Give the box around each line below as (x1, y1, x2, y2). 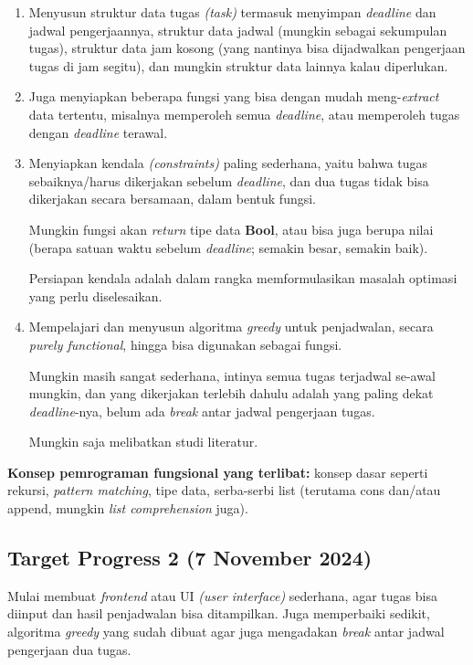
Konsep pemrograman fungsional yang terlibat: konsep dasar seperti (7, 462, 428, 481)
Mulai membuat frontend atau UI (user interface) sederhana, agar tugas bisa (7, 586, 437, 605)
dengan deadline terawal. (28, 122, 168, 142)
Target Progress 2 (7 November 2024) (7, 544, 373, 572)
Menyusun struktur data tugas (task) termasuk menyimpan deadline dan (28, 3, 436, 21)
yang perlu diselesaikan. (28, 286, 163, 305)
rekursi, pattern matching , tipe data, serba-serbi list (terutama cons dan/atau (7, 480, 441, 500)
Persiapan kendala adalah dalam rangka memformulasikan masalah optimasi (28, 269, 457, 288)
